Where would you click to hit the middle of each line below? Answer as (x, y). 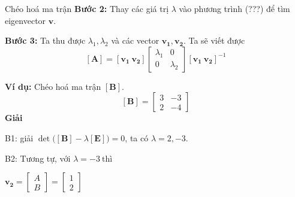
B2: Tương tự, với (38, 158)
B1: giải (19, 137)
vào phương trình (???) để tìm (234, 8)
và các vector (135, 40)
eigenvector (25, 20)
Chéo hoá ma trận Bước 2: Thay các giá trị (87, 8)
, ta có (137, 137)
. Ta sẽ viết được (214, 40)
